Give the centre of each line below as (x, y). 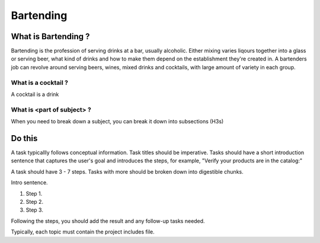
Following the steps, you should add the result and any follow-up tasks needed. (108, 221)
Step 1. (34, 193)
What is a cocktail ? (39, 82)
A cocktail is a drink (35, 94)
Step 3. (35, 210)
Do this (24, 138)
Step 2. (35, 202)
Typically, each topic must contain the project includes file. (83, 232)
